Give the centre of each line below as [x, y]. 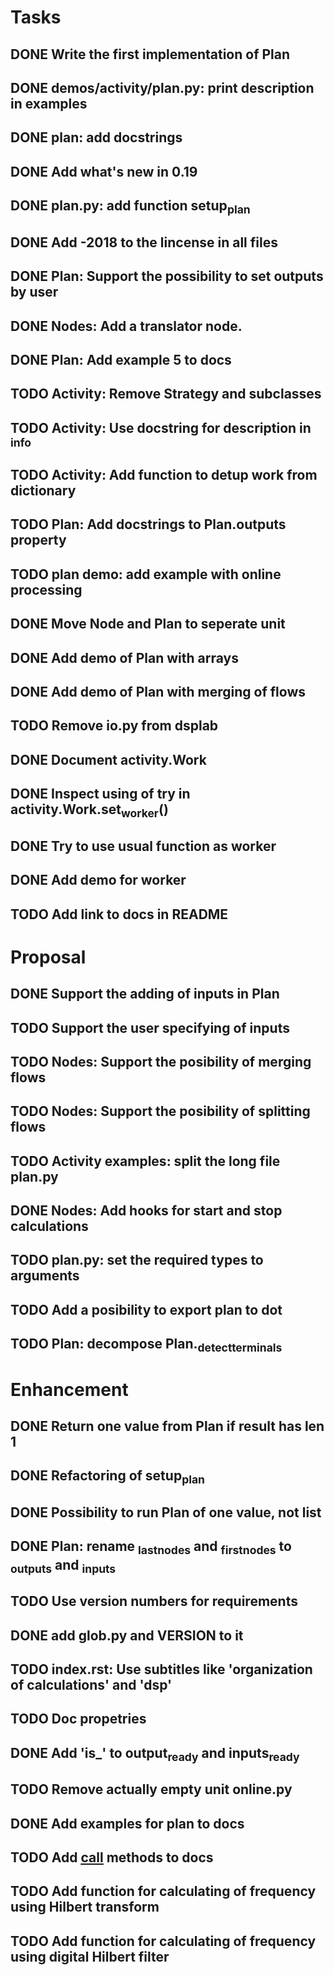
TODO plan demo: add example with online [146, 574]
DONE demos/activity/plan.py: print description [162, 87]
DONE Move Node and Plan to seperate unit [148, 624]
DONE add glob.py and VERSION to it [127, 1635]
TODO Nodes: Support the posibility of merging [161, 1061]
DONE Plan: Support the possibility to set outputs [167, 276]
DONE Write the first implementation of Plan [150, 54]
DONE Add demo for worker [98, 880]
